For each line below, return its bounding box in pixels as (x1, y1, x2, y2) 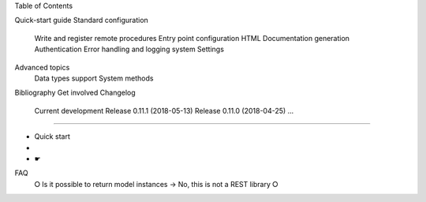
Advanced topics (14, 62, 70, 72)
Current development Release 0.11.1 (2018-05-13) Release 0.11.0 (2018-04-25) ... (34, 106, 294, 115)
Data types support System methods (34, 73, 154, 83)
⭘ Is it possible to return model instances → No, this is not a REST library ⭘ (34, 179, 278, 189)
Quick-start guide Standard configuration (14, 16, 149, 25)
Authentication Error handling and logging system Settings (34, 44, 225, 54)
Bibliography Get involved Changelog (14, 88, 136, 98)
